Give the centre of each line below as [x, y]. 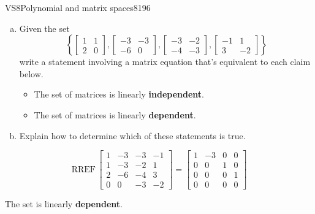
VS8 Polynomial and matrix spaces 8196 [78, 7]
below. [31, 73]
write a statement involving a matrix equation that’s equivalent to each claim [165, 62]
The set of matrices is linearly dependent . [115, 114]
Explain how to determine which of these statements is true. [132, 135]
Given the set [44, 28]
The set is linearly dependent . [64, 204]
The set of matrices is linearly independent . [119, 94]
